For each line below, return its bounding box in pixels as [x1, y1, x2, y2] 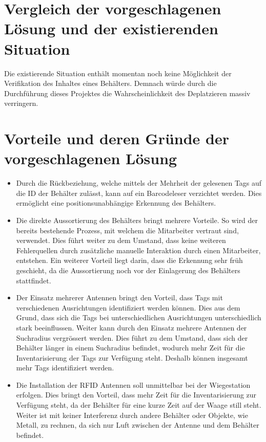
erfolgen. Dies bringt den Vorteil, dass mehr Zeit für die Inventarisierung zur [16, 389, 257, 400]
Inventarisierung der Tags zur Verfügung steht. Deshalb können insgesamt [16, 352, 248, 363]
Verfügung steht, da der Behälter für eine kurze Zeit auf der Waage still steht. [16, 400, 261, 410]
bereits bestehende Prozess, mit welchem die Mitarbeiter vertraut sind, [16, 225, 239, 235]
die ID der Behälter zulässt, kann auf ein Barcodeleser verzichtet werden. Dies [16, 187, 262, 198]
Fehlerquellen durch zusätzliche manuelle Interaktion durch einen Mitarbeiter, [16, 245, 261, 255]
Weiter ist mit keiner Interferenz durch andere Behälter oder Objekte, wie [16, 409, 248, 420]
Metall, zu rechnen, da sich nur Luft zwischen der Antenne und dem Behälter [16, 419, 259, 430]
